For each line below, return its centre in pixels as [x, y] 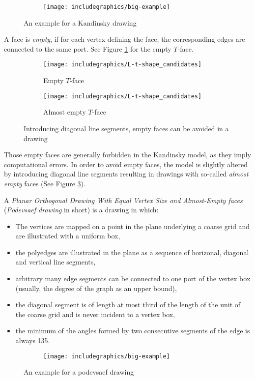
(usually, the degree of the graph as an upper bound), [96, 288]
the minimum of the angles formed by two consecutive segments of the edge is [133, 331]
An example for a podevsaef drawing [79, 372]
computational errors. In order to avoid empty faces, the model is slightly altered [126, 164]
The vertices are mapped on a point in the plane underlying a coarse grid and [133, 226]
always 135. [33, 340]
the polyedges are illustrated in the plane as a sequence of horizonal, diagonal [132, 252]
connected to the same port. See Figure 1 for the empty [88, 48]
